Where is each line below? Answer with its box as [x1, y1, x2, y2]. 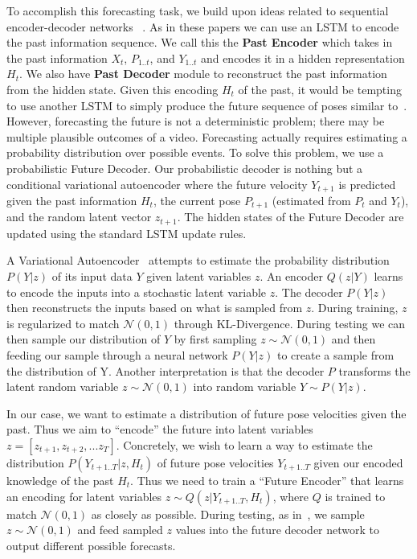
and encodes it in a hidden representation [200, 49, 405, 66]
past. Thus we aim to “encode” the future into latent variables [6, 421, 313, 438]
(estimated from [272, 191, 351, 208]
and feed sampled [77, 521, 163, 538]
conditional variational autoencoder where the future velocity [6, 175, 308, 192]
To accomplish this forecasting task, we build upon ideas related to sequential [6, 2, 389, 18]
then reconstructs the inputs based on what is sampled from [6, 299, 303, 316]
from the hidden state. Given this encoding [6, 80, 219, 97]
